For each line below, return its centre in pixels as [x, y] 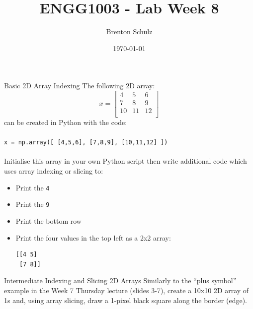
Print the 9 [33, 204]
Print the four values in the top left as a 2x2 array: [93, 237]
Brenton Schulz [129, 31]
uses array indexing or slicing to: [54, 171]
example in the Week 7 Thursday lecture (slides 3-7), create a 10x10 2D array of [126, 290]
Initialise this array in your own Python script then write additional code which [126, 161]
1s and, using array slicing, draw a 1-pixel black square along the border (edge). [126, 300]
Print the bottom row [48, 220]
